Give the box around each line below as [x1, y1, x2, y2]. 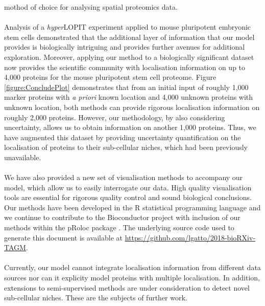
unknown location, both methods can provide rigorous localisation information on [4, 101, 260, 112]
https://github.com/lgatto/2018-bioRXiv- [125, 232, 256, 243]
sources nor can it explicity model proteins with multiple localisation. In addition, [4, 272, 260, 283]
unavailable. [4, 151, 41, 162]
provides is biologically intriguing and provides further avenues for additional [4, 41, 245, 52]
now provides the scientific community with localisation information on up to [4, 61, 246, 72]
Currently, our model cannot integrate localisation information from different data [4, 262, 261, 273]
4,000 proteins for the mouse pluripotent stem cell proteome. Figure [4, 72, 216, 82]
